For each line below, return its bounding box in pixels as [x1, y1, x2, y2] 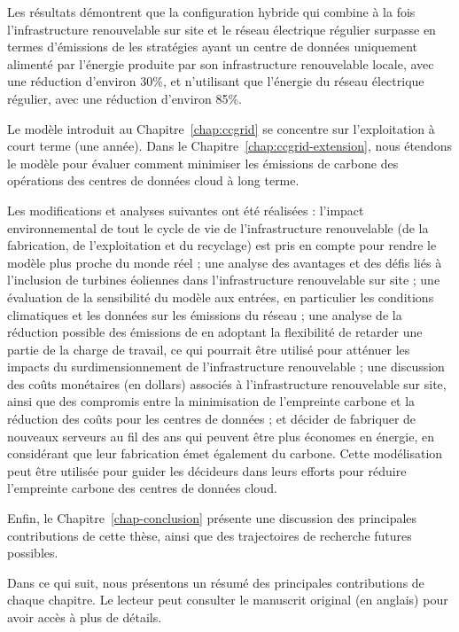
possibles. [7, 543, 58, 562]
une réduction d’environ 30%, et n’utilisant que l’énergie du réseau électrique [7, 72, 424, 90]
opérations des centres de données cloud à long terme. [7, 171, 300, 190]
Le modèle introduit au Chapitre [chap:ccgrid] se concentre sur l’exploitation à [7, 119, 435, 137]
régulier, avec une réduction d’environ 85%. [7, 89, 243, 107]
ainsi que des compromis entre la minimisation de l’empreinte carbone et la [7, 392, 416, 410]
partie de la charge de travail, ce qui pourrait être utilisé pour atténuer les [7, 339, 410, 358]
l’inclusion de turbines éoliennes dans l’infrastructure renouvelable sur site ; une [7, 270, 440, 289]
